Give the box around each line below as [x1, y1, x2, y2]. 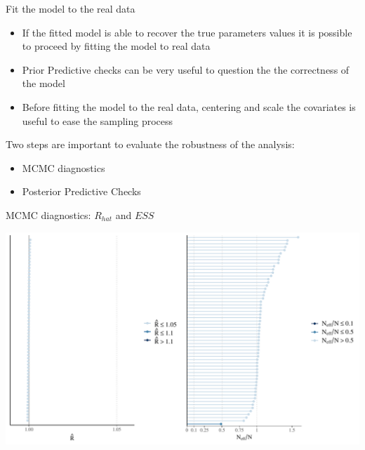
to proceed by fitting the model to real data [22, 39, 211, 53]
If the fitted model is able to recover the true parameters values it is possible [22, 25, 352, 39]
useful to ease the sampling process [22, 113, 173, 128]
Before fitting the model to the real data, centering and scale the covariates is [22, 99, 356, 114]
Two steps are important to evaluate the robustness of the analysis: [6, 137, 295, 152]
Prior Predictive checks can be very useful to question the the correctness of [22, 62, 350, 77]
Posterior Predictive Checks [22, 184, 141, 199]
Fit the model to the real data [6, 1, 135, 15]
